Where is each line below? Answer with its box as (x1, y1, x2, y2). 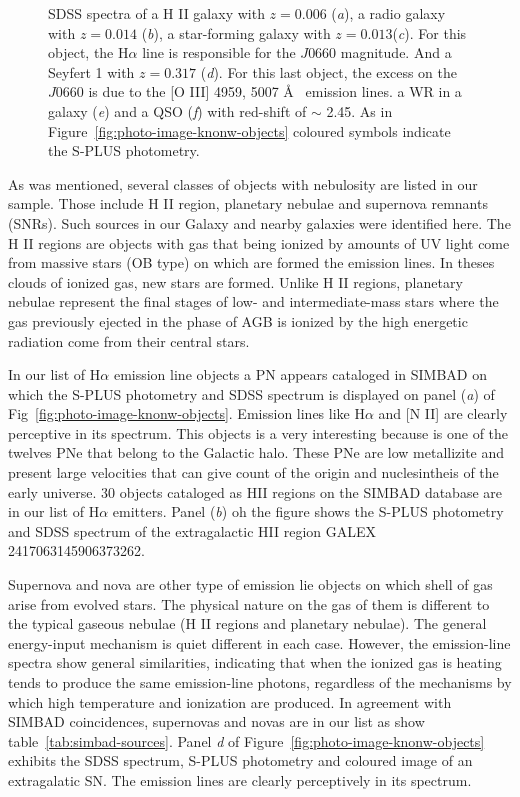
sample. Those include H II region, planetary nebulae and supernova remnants (8, 193, 488, 214)
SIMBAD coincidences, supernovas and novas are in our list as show (8, 711, 425, 732)
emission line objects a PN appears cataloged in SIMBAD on (113, 364, 488, 385)
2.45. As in (326, 100, 393, 121)
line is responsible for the (142, 42, 296, 63)
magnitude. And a (340, 42, 452, 63)
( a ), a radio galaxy (331, 3, 446, 23)
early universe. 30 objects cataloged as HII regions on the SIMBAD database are (8, 481, 503, 502)
